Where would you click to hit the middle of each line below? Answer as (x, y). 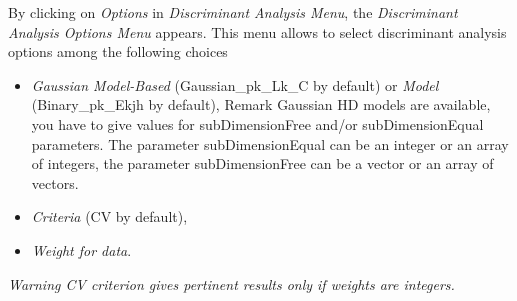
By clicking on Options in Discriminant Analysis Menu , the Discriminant (233, 12)
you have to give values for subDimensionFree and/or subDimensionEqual (257, 123)
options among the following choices (118, 51)
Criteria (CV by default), (109, 216)
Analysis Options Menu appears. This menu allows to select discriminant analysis (257, 31)
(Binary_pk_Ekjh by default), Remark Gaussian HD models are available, (261, 104)
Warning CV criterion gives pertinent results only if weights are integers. (231, 283)
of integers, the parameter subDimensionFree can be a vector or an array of (262, 163)
